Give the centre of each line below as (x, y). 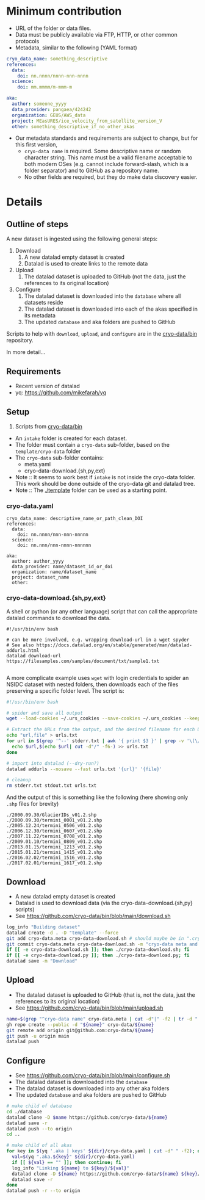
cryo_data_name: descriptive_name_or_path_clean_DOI (75, 519)
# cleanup (19, 780)
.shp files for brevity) (33, 804)
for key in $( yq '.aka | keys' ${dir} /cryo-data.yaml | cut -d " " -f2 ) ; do (105, 1151)
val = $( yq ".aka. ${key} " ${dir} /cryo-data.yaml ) (74, 1157)
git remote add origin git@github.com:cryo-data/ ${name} (80, 1030)
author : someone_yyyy (39, 104)
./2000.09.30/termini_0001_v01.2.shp (54, 820)
